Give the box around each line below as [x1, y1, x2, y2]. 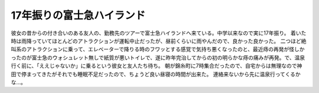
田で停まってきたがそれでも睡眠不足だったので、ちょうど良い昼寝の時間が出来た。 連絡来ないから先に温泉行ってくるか [11, 71, 301, 78]
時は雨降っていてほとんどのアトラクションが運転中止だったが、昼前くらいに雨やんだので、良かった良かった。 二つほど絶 [11, 37, 307, 44]
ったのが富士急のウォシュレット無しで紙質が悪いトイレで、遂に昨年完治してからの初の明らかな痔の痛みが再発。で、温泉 [11, 54, 305, 61]
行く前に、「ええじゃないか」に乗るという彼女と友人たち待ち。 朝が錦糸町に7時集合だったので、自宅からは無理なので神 [11, 62, 302, 69]
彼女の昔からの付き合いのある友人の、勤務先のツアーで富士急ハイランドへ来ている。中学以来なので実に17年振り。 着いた [11, 29, 307, 36]
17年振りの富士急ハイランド [11, 9, 146, 22]
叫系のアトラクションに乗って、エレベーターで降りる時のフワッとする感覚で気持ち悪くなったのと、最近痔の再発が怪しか [11, 46, 305, 53]
